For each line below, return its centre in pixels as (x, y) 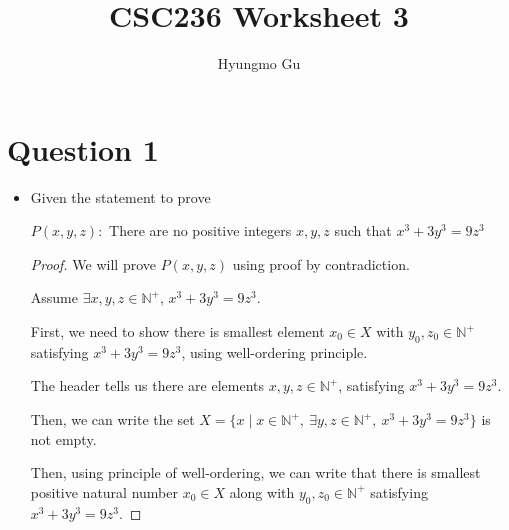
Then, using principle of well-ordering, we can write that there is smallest (255, 472)
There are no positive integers (200, 230)
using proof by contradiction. (321, 263)
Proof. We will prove (93, 263)
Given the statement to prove (120, 196)
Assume (54, 297)
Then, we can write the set (112, 419)
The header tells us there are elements (147, 385)
